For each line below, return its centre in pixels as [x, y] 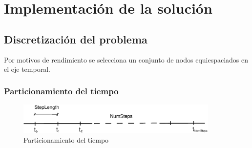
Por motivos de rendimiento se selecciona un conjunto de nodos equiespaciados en [126, 59]
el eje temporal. [27, 69]
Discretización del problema [76, 39]
